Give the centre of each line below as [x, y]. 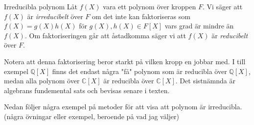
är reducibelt [230, 35]
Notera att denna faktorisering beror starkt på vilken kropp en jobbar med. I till [125, 61]
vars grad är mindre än [199, 26]
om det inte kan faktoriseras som [141, 16]
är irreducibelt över [55, 16]
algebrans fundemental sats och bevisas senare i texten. [87, 90]
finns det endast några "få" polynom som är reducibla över [139, 71]
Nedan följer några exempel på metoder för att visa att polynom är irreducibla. [123, 107]
